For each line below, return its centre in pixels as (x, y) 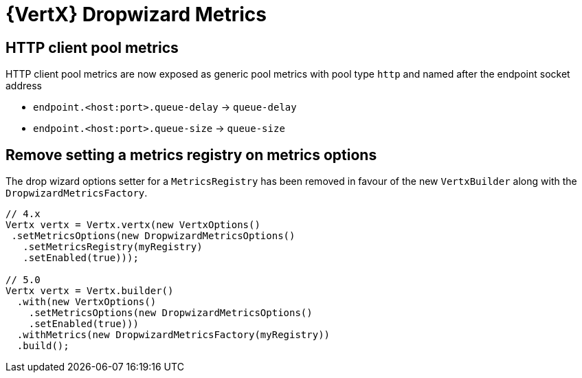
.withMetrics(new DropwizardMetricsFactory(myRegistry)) (174, 335)
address (24, 86)
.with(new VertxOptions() (87, 302)
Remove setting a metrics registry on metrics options (191, 155)
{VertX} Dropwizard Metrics (136, 14)
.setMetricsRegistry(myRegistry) (113, 247)
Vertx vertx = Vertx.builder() (90, 291)
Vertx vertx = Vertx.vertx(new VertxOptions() (133, 225)
